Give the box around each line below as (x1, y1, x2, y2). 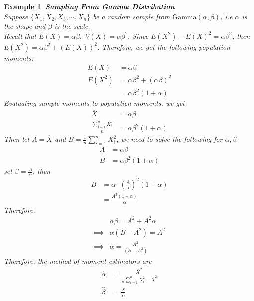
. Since (127, 30, 149, 41)
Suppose (4, 11, 28, 21)
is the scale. (54, 21, 90, 31)
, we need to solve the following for (116, 134, 223, 144)
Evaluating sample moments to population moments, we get (4, 98, 185, 108)
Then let (4, 134, 30, 144)
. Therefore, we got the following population (97, 41, 230, 52)
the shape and (4, 21, 46, 31)
